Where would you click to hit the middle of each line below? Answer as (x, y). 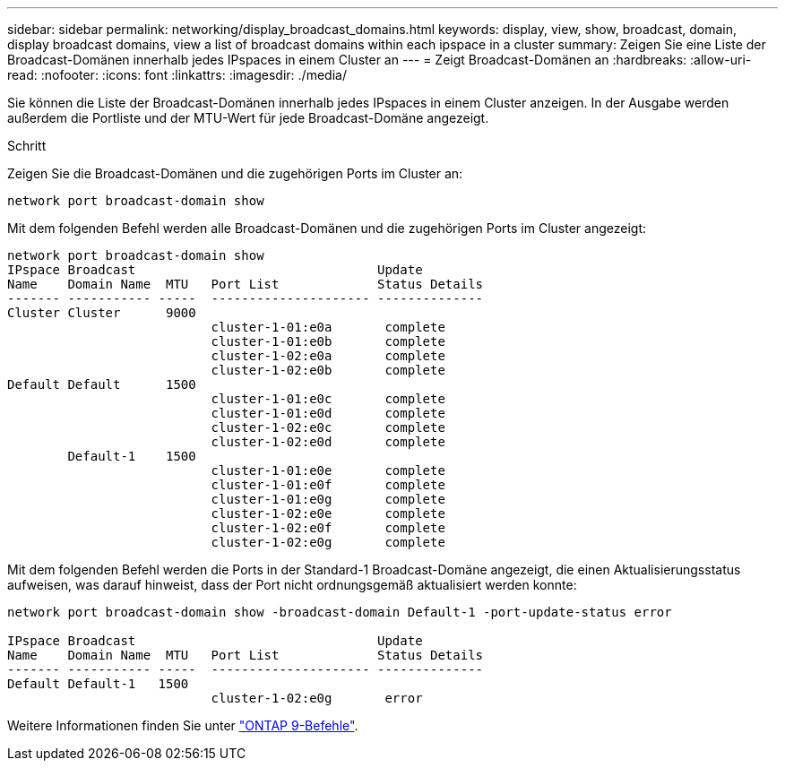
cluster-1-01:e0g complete (328, 499)
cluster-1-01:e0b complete (328, 341)
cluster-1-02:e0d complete (328, 442)
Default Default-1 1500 (98, 684)
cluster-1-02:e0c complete (328, 427)
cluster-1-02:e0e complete (328, 513)
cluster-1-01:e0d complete (328, 413)
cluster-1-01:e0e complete (328, 470)
